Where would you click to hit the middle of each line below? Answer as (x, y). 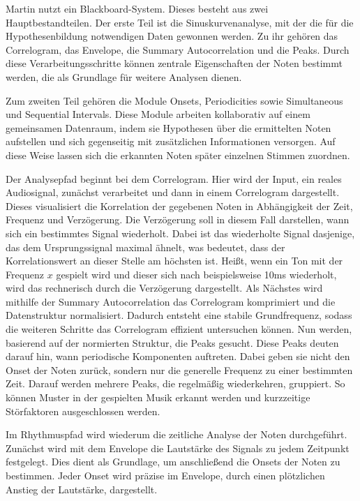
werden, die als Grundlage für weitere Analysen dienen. (124, 76)
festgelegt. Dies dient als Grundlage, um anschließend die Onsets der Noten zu (173, 462)
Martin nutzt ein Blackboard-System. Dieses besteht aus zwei (137, 8)
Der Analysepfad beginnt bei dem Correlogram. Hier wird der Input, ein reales (174, 178)
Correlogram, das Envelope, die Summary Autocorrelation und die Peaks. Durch (178, 49)
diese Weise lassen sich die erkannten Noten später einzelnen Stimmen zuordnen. (178, 155)
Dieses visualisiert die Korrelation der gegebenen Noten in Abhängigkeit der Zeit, (179, 205)
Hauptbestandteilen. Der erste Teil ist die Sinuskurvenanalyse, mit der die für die (180, 22)
